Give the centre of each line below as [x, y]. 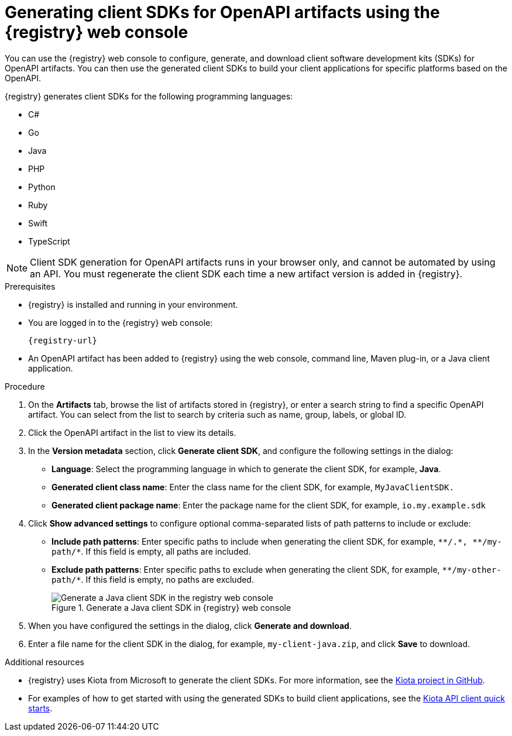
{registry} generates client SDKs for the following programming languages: [149, 96]
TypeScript [49, 241]
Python [42, 187]
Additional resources [44, 662]
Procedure [25, 386]
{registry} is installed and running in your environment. [133, 304]
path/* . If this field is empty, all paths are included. [151, 551]
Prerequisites [30, 286]
